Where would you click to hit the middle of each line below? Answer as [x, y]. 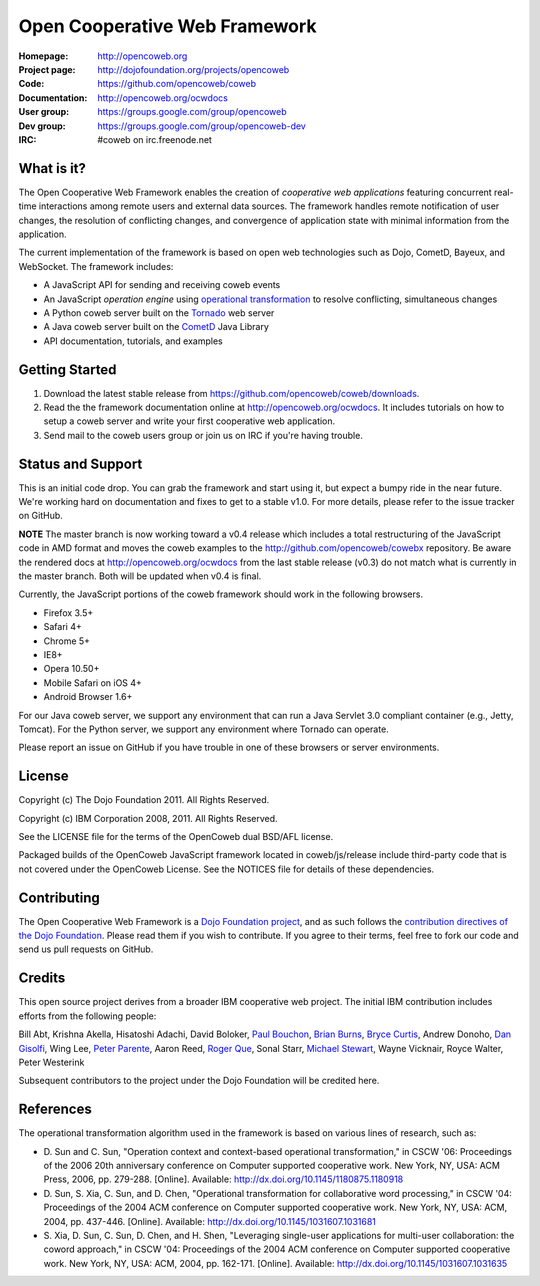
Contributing [59, 897]
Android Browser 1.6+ [88, 697]
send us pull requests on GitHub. [86, 949]
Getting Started [67, 369]
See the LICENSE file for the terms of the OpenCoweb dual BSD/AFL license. [176, 837]
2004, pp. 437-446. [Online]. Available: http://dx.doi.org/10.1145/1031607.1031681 [210, 1221]
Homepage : [43, 56]
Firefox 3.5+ [68, 612]
